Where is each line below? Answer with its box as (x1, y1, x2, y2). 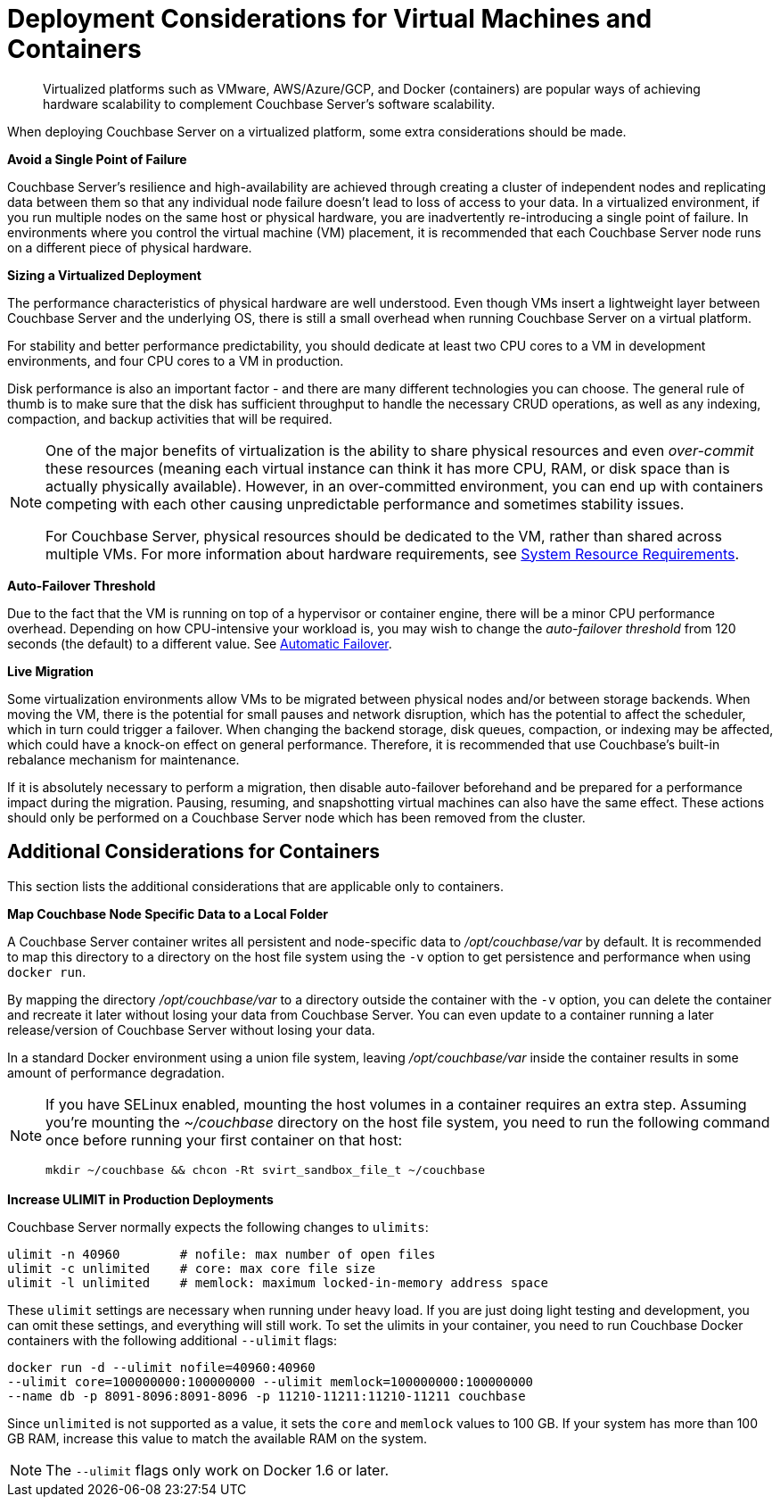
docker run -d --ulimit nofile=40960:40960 (7, 1359, 316, 1375)
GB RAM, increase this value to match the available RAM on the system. (7, 1430, 428, 1446)
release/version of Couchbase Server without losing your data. (7, 1021, 375, 1037)
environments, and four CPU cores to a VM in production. (7, 352, 344, 368)
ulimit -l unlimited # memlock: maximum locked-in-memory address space (7, 1275, 548, 1290)
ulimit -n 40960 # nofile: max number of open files (7, 1246, 436, 1261)
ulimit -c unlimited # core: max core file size (7, 1260, 376, 1276)
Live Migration (7, 663, 94, 679)
